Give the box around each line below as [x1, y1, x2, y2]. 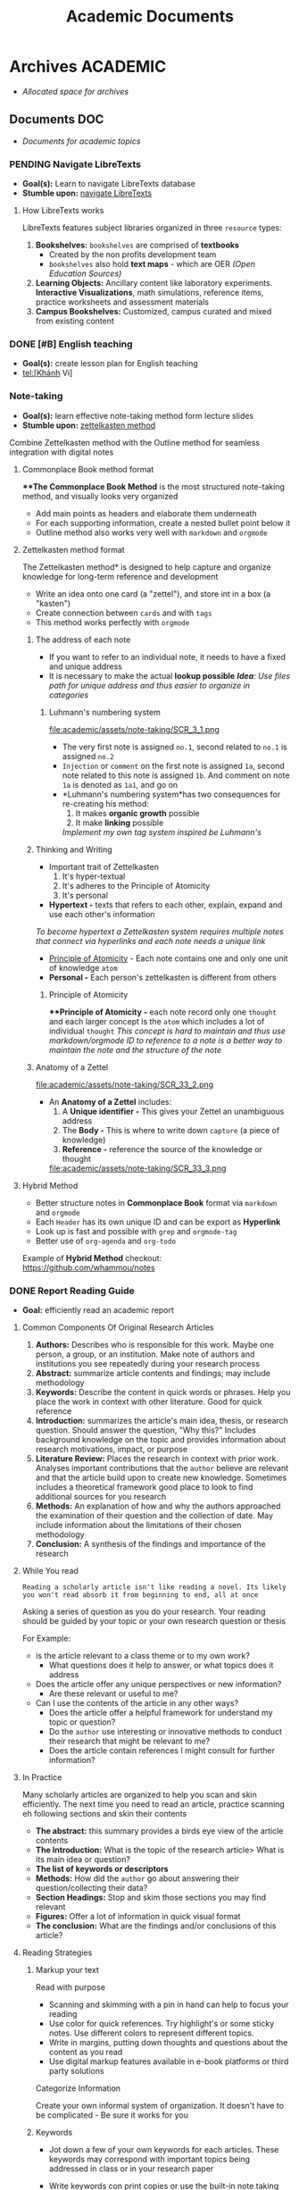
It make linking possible [75, 817, 164, 828]
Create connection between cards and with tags [35, 607, 212, 618]
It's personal [62, 890, 109, 900]
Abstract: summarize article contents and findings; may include [35, 1367, 270, 1378]
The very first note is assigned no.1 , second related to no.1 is [62, 741, 287, 752]
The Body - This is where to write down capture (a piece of [62, 1124, 280, 1135]
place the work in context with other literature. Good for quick [35, 1396, 263, 1407]
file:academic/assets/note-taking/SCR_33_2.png [35, 1079, 214, 1090]
